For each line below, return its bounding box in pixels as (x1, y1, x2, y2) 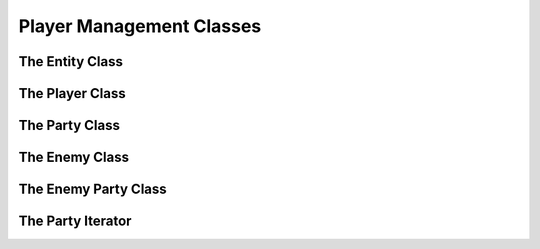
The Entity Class (18, 53, 124, 70)
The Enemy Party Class (18, 181, 167, 198)
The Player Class (18, 85, 126, 102)
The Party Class (18, 117, 120, 134)
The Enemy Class (18, 149, 130, 166)
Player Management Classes (18, 15, 262, 37)
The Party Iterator (18, 213, 132, 230)
